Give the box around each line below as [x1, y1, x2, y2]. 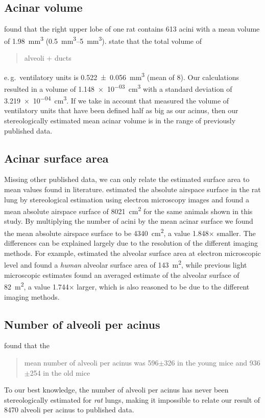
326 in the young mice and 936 [164, 357, 260, 368]
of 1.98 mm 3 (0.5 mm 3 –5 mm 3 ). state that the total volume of [4, 34, 202, 46]
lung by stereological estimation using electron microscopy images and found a [4, 194, 249, 204]
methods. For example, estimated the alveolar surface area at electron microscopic [4, 247, 261, 258]
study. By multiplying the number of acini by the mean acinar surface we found [4, 216, 253, 226]
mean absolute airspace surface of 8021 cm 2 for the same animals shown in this [4, 204, 253, 216]
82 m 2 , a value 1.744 [4, 280, 69, 292]
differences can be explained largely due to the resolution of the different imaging [4, 238, 258, 248]
